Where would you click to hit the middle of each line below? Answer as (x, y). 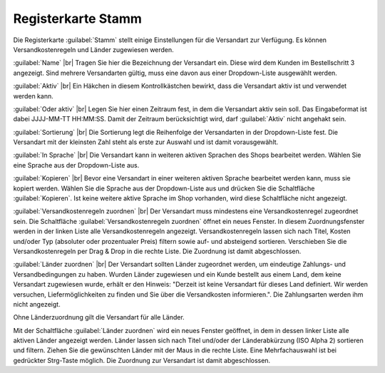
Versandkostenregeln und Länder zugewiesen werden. (93, 49)
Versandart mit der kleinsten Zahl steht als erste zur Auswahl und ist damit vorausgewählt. (146, 142)
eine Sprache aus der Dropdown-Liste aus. (76, 165)
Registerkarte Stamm (78, 19)
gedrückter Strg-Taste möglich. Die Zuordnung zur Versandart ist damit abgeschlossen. (142, 360)
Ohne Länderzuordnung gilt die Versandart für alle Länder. (99, 317)
